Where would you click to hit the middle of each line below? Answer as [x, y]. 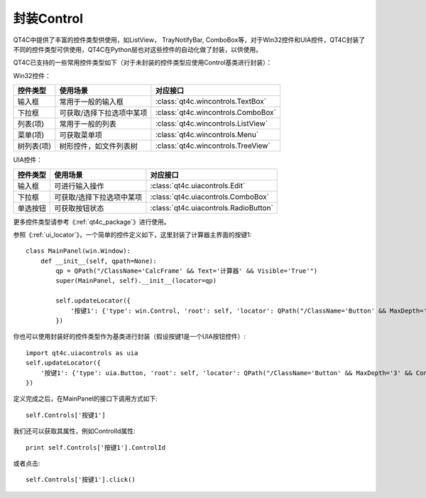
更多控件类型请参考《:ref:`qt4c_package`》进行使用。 [92, 222]
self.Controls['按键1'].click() [81, 480]
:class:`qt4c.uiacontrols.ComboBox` [210, 197]
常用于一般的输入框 [91, 102]
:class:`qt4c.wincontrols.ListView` [212, 124]
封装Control [48, 18]
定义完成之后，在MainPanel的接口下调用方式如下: [85, 399]
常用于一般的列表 [88, 124]
